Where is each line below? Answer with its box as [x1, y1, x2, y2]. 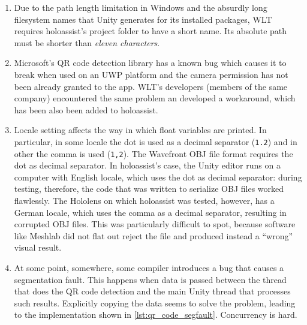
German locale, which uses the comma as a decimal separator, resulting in [14, 206, 287, 218]
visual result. [14, 241, 62, 254]
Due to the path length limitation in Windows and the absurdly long [14, 1, 267, 13]
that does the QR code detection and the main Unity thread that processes [14, 285, 291, 297]
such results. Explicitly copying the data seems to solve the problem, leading [14, 296, 296, 309]
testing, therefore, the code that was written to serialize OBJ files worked [14, 182, 284, 195]
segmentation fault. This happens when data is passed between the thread [14, 273, 287, 285]
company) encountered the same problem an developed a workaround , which [14, 92, 296, 104]
